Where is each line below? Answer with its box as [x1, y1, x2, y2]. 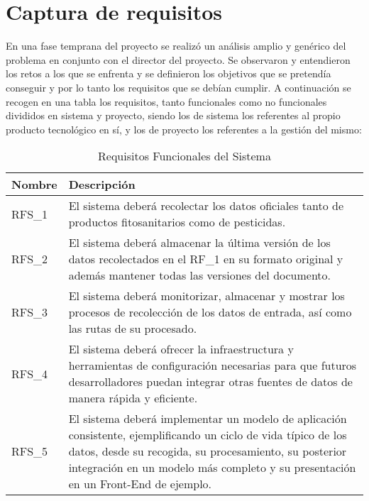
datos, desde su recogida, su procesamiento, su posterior [68, 443, 347, 460]
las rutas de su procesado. [68, 320, 197, 337]
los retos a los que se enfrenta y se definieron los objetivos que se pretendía [6, 66, 331, 81]
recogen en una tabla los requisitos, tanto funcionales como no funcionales [6, 94, 327, 109]
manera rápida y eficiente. [68, 390, 198, 407]
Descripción [68, 176, 136, 193]
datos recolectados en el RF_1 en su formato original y [68, 250, 343, 268]
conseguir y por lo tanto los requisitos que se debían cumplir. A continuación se [6, 79, 351, 94]
